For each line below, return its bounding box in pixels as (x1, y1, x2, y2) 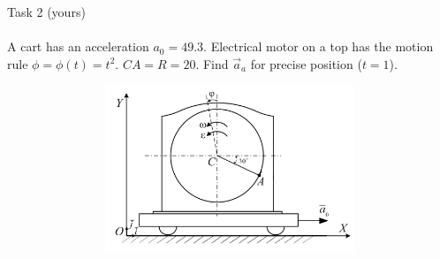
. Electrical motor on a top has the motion (203, 37, 434, 56)
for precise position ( (250, 54, 362, 72)
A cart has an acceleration (7, 37, 149, 56)
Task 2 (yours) (7, 3, 86, 20)
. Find (195, 54, 229, 72)
